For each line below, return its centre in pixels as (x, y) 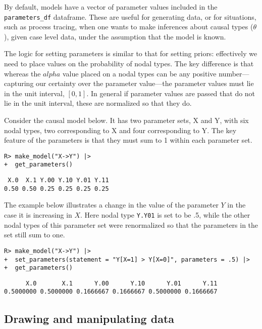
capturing (19, 83)
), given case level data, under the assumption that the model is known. (115, 36)
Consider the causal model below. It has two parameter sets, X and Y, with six (126, 120)
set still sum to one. (35, 235)
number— (234, 73)
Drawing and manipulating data (89, 318)
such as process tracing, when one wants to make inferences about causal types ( (129, 27)
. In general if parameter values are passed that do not (171, 93)
